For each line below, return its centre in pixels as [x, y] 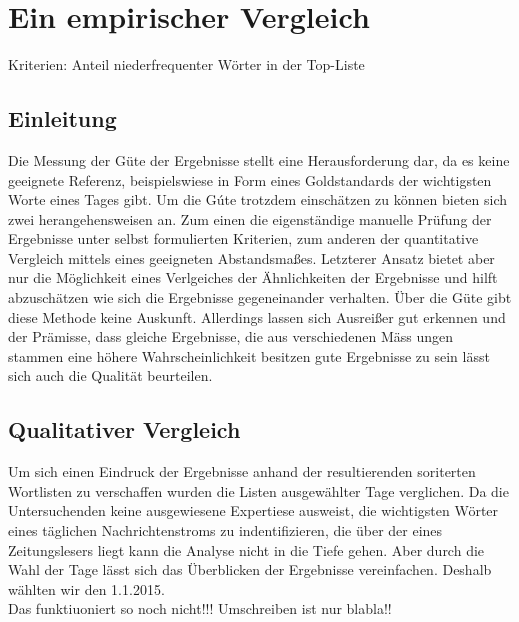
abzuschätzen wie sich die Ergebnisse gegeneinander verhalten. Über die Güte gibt [260, 297]
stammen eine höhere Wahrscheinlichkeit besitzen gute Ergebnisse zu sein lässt [249, 355]
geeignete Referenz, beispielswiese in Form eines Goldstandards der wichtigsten [250, 179]
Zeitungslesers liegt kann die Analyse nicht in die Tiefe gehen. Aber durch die [246, 549]
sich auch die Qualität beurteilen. [110, 375]
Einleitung [62, 118]
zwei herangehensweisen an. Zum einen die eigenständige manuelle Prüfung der [250, 218]
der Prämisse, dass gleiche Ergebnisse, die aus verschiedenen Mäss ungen [230, 336]
